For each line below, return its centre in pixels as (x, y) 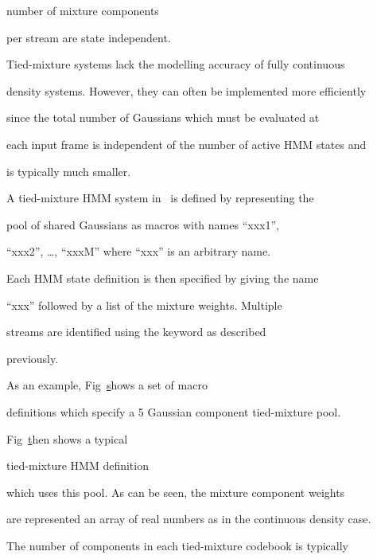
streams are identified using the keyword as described (136, 332)
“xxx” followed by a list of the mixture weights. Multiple (144, 305)
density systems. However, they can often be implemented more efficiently (187, 90)
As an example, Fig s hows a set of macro (107, 385)
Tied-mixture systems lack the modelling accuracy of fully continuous (176, 64)
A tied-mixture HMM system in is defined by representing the (160, 198)
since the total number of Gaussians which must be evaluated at (163, 117)
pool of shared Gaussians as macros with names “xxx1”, (143, 224)
